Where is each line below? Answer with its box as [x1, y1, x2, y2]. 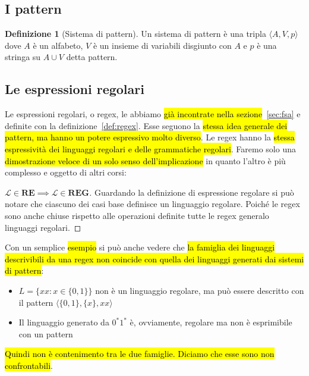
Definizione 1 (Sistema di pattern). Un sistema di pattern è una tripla [5, 27, 266, 40]
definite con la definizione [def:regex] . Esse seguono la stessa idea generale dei [5, 119, 288, 131]
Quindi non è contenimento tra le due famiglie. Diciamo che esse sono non [5, 347, 275, 360]
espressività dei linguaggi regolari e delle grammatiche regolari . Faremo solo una [5, 142, 296, 155]
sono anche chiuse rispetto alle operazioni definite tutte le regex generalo [5, 209, 269, 221]
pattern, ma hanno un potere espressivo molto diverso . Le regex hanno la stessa [5, 131, 295, 143]
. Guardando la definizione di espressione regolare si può [89, 186, 294, 198]
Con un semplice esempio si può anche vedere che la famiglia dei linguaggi [5, 241, 275, 253]
